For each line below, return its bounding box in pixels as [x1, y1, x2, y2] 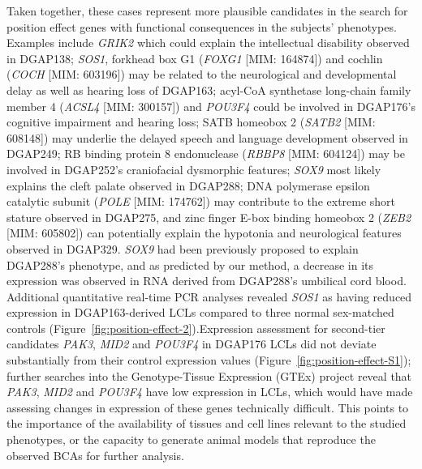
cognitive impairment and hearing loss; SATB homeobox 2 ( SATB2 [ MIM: [6, 113, 376, 130]
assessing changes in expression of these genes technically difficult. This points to [6, 399, 409, 416]
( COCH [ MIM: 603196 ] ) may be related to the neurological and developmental [6, 66, 397, 83]
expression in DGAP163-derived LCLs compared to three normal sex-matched [6, 304, 394, 321]
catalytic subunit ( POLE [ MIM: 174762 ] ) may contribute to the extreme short [6, 193, 396, 210]
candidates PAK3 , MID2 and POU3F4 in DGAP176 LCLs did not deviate [6, 335, 377, 352]
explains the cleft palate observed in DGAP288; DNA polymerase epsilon [6, 177, 370, 194]
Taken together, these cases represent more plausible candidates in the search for [6, 2, 408, 19]
